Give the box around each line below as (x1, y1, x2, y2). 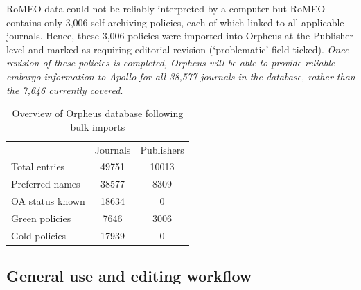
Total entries (11, 159, 65, 174)
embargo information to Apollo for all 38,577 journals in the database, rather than (6, 69, 355, 83)
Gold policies (11, 228, 67, 242)
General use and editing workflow (6, 265, 252, 287)
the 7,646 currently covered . (6, 82, 123, 97)
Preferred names (11, 176, 80, 191)
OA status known (11, 194, 85, 208)
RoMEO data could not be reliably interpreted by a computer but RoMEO (6, 1, 326, 15)
